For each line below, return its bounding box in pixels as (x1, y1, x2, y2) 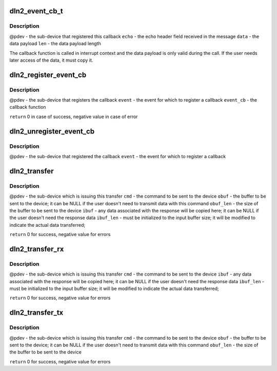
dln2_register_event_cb (9, 70, 87, 79)
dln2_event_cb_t (9, 7, 64, 15)
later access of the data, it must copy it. (9, 57, 93, 63)
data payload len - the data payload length (9, 41, 101, 47)
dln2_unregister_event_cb (9, 127, 95, 135)
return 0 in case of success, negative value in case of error (9, 113, 138, 120)
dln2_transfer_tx (9, 308, 64, 317)
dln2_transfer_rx (9, 244, 64, 253)
